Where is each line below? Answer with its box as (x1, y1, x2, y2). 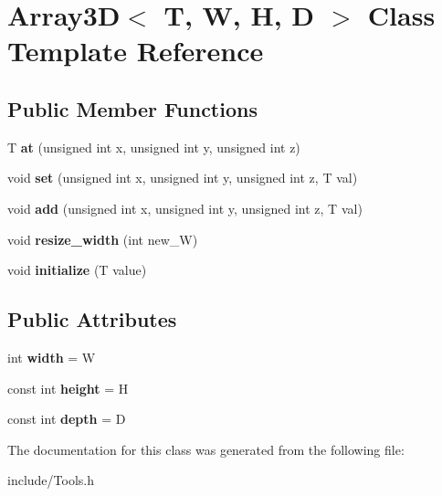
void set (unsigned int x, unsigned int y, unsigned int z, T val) (7, 168, 358, 187)
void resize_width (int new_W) (7, 229, 198, 248)
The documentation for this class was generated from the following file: (7, 439, 405, 459)
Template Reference (7, 32, 264, 69)
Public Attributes (7, 305, 177, 333)
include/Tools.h (7, 470, 94, 490)
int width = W (7, 347, 96, 366)
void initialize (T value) (7, 260, 147, 280)
